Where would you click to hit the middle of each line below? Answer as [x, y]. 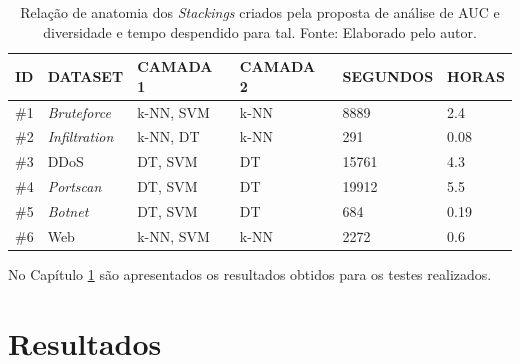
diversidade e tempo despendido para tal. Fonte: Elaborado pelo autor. [260, 31]
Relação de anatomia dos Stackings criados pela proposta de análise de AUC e [260, 12]
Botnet [68, 211]
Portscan [74, 186]
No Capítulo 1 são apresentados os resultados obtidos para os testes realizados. [250, 273]
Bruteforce [79, 111]
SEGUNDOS [388, 75]
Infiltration [80, 136]
